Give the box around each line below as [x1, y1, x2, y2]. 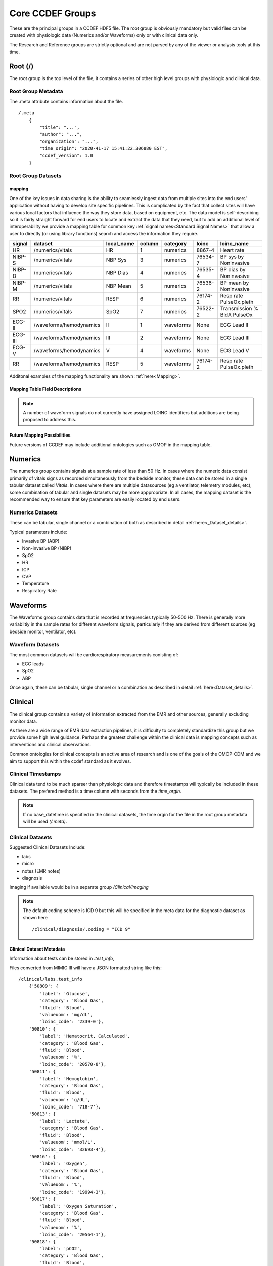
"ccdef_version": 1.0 [39, 152, 94, 159]
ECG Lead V [220, 347, 249, 354]
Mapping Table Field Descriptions [9, 386, 82, 392]
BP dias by [220, 266, 246, 273]
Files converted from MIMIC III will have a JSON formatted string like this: [9, 965, 162, 971]
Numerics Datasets [9, 509, 58, 516]
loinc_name [220, 240, 249, 247]
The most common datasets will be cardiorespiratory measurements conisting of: [9, 651, 179, 658]
